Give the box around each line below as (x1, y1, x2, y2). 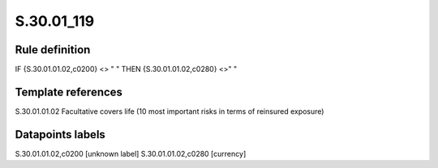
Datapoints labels (15, 128, 105, 141)
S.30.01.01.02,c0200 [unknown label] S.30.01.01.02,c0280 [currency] (15, 149, 247, 158)
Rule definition (15, 43, 91, 57)
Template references (15, 85, 123, 99)
